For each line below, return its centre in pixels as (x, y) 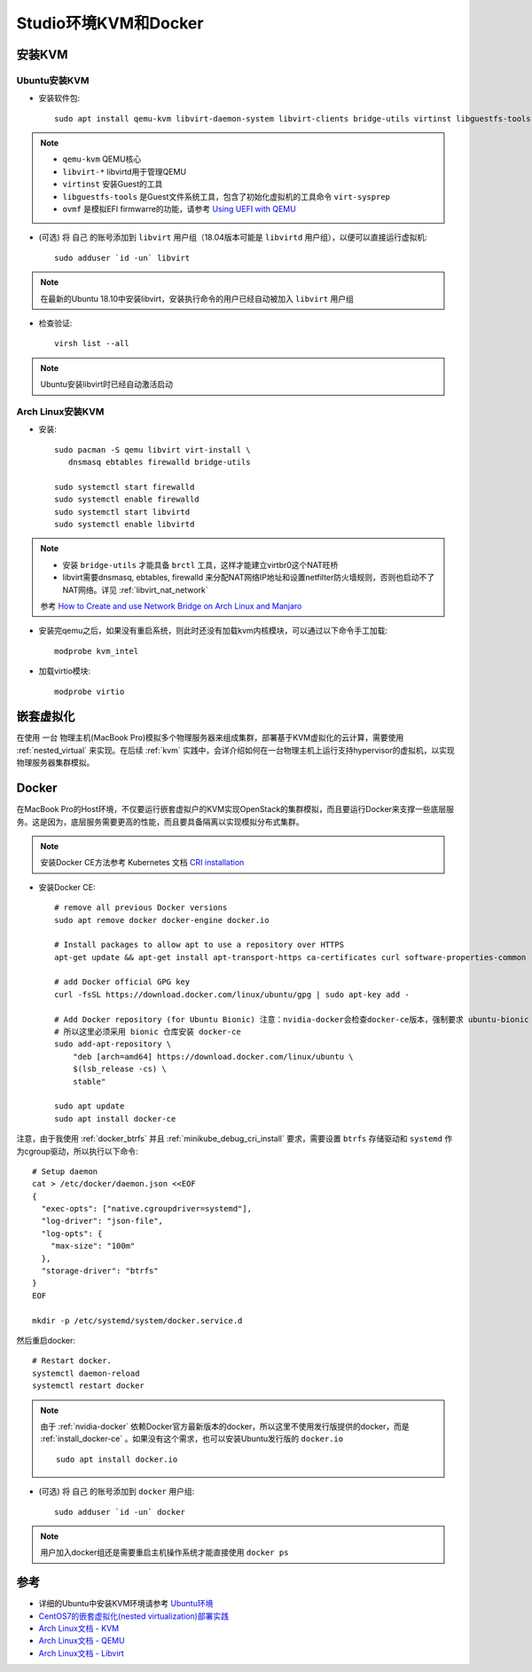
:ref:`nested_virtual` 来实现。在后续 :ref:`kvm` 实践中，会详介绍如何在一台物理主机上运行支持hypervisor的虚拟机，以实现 (236, 750)
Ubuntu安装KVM (53, 80)
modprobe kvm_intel (97, 651)
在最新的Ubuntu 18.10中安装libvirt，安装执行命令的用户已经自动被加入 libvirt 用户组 (197, 298)
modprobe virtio (90, 691)
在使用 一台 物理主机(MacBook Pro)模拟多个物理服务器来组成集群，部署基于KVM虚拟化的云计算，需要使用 (210, 737)
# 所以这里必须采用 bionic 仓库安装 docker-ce (148, 1032)
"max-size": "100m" (93, 1246)
